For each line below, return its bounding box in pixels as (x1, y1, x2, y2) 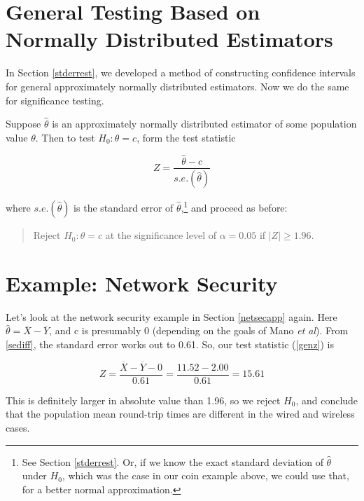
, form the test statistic (136, 130, 236, 144)
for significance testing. (6, 92, 104, 107)
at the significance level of (105, 228, 217, 242)
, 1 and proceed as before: (181, 198, 288, 215)
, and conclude (295, 392, 358, 407)
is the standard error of (73, 200, 174, 215)
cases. (6, 420, 30, 435)
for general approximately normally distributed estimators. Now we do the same (6, 78, 349, 93)
